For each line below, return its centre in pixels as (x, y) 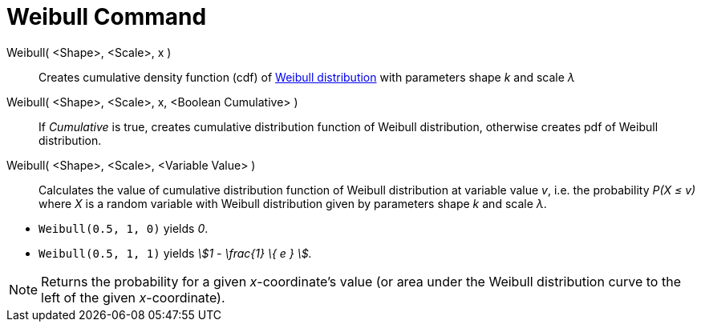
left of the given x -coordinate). (133, 297)
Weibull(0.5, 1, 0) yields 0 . (124, 228)
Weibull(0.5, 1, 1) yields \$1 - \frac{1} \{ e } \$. (175, 253)
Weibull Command (107, 17)
